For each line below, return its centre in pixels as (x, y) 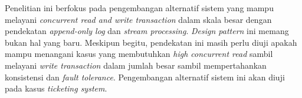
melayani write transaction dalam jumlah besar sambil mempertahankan (136, 65)
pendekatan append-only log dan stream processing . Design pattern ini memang (147, 31)
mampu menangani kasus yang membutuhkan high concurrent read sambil (139, 54)
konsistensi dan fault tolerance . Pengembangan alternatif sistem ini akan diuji (145, 77)
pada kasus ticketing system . (56, 88)
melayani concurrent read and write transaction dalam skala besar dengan (138, 19)
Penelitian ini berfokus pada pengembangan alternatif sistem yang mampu (139, 8)
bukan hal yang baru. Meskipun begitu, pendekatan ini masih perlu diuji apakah (151, 42)
